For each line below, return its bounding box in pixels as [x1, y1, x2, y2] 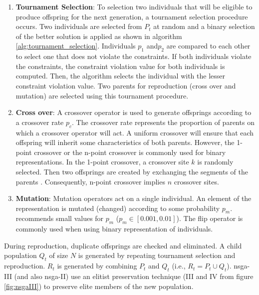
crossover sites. [174, 176, 219, 186]
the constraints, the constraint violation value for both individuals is [15, 60, 225, 71]
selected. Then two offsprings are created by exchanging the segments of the [15, 166, 248, 176]
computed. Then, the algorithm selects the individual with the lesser [15, 70, 226, 81]
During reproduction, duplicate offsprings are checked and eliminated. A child [4, 240, 242, 250]
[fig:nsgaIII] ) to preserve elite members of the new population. [4, 280, 194, 291]
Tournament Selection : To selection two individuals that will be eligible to [15, 1, 253, 11]
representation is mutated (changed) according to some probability [15, 202, 220, 213]
